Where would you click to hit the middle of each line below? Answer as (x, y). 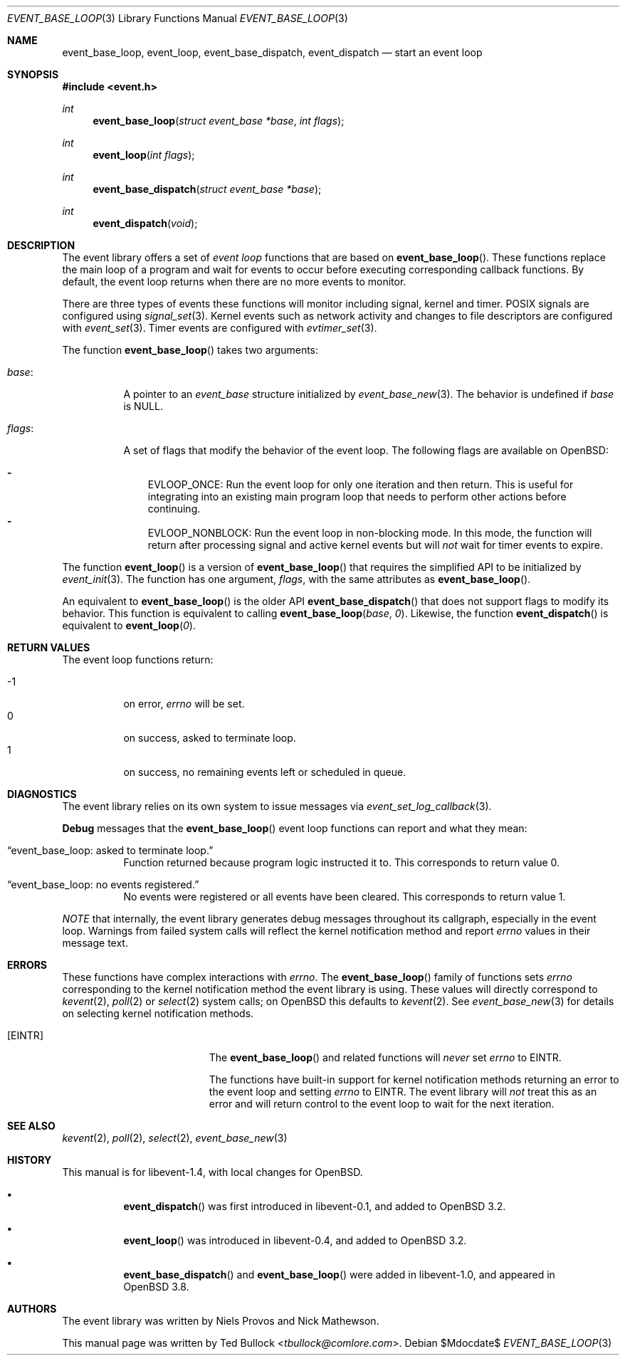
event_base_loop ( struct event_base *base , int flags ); (219, 121)
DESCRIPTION (41, 245)
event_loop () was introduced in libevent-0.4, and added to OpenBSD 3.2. (295, 1240)
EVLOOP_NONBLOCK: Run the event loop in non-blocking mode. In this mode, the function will (370, 533)
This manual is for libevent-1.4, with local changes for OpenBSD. (212, 1172)
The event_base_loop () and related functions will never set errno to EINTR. (385, 1057)
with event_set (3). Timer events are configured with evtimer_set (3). (220, 328)
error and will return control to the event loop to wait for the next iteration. (382, 1104)
